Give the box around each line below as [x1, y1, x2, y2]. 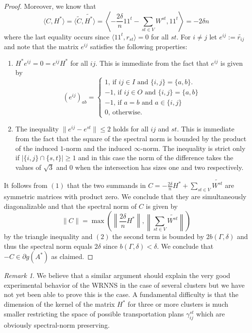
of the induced [15, 143, 58, 153]
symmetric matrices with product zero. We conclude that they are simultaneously [4, 191, 247, 201]
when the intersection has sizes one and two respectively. [75, 162, 244, 172]
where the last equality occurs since [4, 31, 110, 41]
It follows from [4, 180, 48, 190]
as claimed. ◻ [51, 251, 93, 261]
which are [196, 308, 225, 318]
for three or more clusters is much [128, 299, 228, 309]
